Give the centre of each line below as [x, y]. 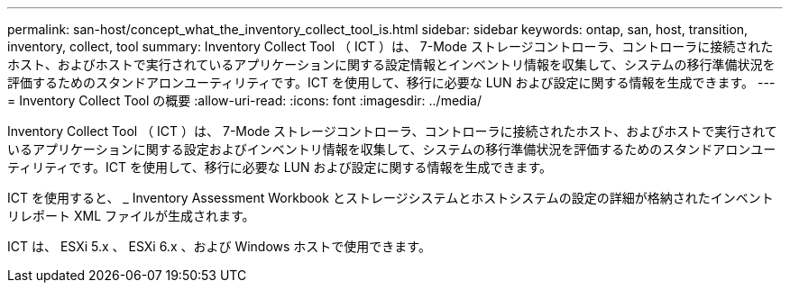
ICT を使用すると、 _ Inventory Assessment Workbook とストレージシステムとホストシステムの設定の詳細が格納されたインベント [390, 198]
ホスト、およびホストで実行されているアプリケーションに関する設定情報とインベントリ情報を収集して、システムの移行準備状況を [391, 64]
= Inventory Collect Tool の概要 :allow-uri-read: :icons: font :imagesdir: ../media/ [244, 100]
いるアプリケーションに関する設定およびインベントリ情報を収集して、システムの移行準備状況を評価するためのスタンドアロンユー [392, 149]
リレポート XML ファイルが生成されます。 [131, 216]
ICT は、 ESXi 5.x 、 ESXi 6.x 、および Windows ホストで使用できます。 [219, 246]
